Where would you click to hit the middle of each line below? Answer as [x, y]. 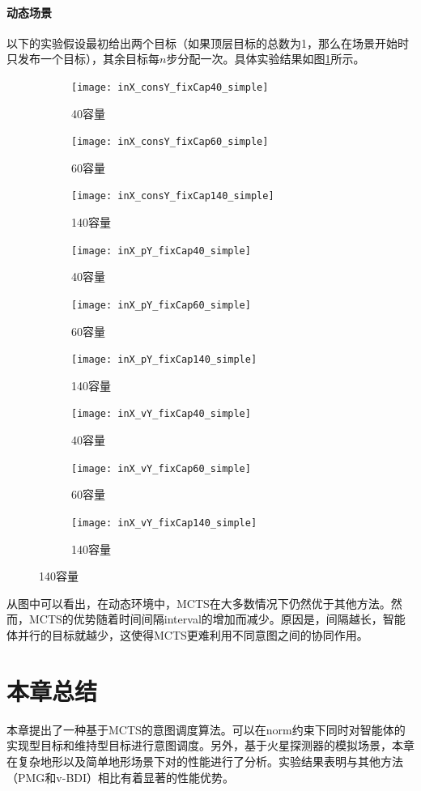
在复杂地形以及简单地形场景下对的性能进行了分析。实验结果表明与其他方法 [205, 761]
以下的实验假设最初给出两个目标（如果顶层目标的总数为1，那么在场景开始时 [208, 43]
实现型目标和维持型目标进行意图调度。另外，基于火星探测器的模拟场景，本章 [210, 745]
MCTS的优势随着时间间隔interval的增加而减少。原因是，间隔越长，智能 [217, 619]
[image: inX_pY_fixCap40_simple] [161, 251]
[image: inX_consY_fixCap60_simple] [170, 142]
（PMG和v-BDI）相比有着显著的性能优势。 [121, 777]
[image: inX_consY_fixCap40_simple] [170, 87]
